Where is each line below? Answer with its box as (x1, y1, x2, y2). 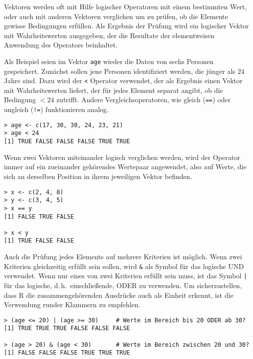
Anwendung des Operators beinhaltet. (4, 40, 118, 50)
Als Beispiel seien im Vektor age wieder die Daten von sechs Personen (4, 56, 214, 66)
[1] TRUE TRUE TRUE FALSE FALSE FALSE (4, 325, 130, 332)
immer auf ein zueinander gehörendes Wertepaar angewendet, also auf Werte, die (4, 161, 247, 172)
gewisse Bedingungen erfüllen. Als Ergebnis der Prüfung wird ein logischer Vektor (4, 21, 249, 31)
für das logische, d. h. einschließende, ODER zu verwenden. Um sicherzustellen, (4, 280, 242, 291)
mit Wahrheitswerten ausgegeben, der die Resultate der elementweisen (4, 30, 215, 40)
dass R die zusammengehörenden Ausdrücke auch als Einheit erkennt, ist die (4, 290, 233, 300)
